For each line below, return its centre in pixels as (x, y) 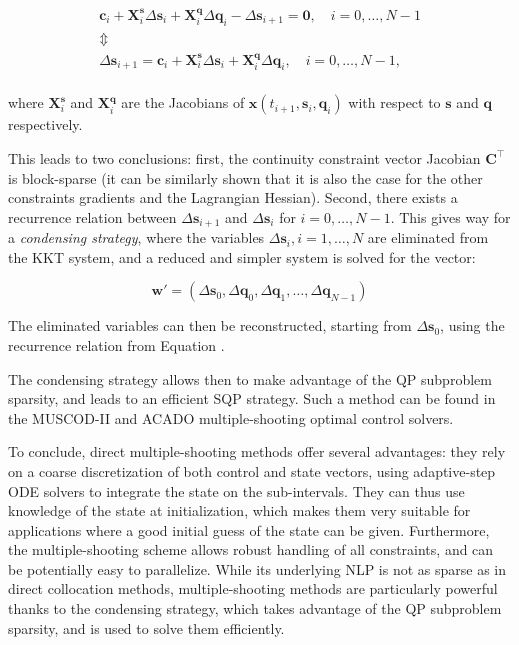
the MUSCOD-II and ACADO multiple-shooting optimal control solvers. (231, 417)
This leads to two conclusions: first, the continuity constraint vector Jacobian (244, 157)
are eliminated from (428, 237)
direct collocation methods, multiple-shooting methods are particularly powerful (253, 588)
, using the (472, 325)
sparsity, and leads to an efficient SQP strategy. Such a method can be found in (252, 398)
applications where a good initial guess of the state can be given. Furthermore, (249, 529)
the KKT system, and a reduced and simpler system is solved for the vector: (242, 256)
